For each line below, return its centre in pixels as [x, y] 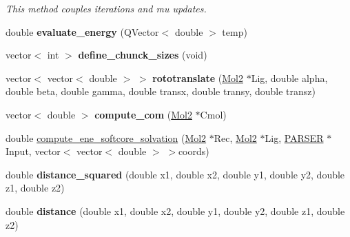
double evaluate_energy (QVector [82, 31]
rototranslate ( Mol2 [198, 78]
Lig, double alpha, [289, 78]
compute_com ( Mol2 [143, 114]
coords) [194, 151]
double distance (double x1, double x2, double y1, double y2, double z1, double [175, 210]
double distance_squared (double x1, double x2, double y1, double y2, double [175, 174]
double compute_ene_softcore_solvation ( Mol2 [106, 137]
